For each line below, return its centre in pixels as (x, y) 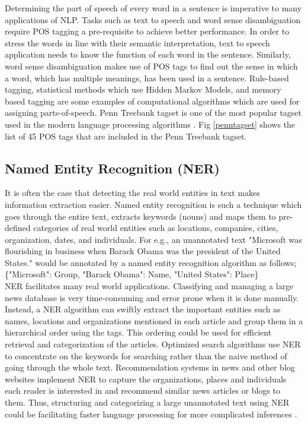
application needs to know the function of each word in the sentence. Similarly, (148, 54)
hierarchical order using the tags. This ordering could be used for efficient (138, 332)
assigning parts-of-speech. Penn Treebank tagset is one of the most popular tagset (153, 113)
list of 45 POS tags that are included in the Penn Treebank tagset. (126, 136)
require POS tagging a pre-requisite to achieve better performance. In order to (147, 31)
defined (18, 228)
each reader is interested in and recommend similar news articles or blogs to (143, 390)
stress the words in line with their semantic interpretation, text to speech (137, 42)
